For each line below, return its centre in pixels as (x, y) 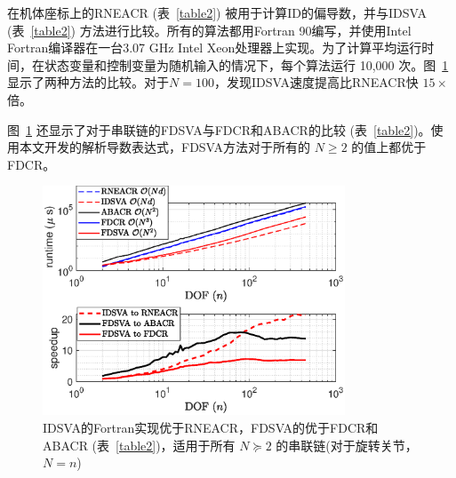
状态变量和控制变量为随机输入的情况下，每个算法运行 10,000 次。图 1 (246, 64)
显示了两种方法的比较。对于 (88, 82)
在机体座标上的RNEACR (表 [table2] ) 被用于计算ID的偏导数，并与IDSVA (217, 12)
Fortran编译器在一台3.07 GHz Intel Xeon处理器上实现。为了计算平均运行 (215, 48)
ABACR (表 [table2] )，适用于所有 (139, 445)
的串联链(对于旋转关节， (347, 445)
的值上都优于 (389, 147)
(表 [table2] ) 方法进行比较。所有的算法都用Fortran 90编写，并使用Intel (209, 30)
